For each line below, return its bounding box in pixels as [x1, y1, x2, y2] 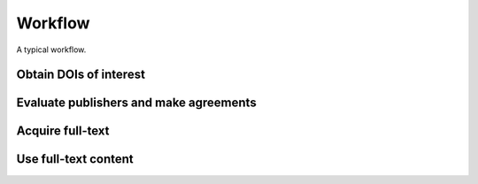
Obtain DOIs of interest [16, 67, 146, 82]
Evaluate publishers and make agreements [16, 96, 257, 111]
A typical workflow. [16, 44, 87, 55]
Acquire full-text [16, 124, 110, 139]
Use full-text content [16, 151, 135, 167]
